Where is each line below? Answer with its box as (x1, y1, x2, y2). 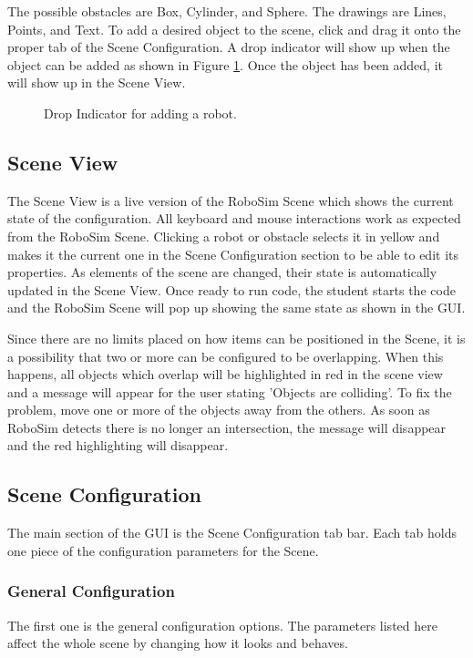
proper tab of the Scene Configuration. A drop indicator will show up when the (7, 37, 450, 57)
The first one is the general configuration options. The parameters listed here (7, 615, 437, 634)
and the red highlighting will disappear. (7, 436, 229, 455)
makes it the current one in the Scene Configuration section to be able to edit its (7, 244, 458, 263)
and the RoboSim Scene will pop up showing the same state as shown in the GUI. (7, 298, 466, 317)
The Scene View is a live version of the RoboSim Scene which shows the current (7, 190, 454, 210)
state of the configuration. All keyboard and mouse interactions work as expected (7, 209, 461, 228)
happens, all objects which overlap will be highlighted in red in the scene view (7, 365, 443, 384)
